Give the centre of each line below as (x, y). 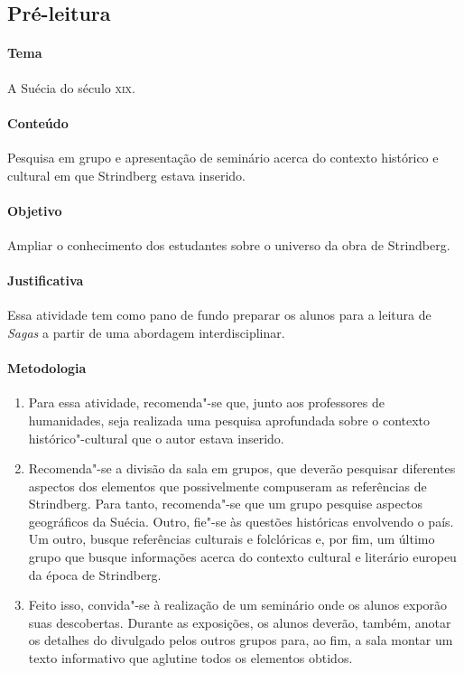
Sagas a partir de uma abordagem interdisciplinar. (146, 332)
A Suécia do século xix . (71, 87)
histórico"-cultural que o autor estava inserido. (156, 438)
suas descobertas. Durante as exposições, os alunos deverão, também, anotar (240, 622)
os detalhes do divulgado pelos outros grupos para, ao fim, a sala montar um (241, 640)
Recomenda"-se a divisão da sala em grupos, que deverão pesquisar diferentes (242, 468)
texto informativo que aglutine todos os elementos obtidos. (190, 658)
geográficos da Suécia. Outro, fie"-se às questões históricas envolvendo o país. (241, 521)
